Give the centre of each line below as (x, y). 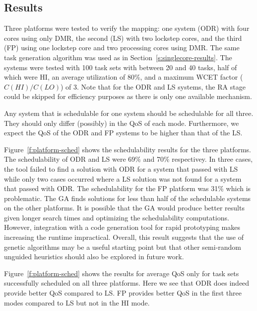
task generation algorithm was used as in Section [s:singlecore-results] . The (118, 57)
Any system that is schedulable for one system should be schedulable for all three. (129, 113)
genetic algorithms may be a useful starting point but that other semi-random (123, 247)
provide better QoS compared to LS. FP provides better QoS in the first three (123, 293)
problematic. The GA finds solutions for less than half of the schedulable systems (128, 198)
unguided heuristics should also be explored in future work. (94, 257)
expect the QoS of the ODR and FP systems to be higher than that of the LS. (123, 133)
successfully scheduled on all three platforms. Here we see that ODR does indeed (127, 283)
